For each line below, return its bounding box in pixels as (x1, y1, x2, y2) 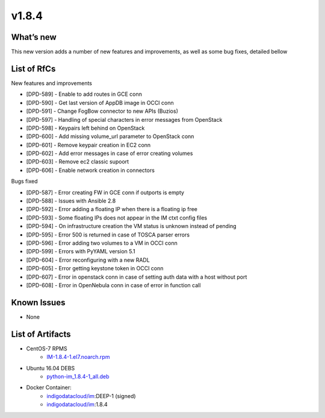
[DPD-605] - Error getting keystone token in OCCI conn (26, 265, 164, 272)
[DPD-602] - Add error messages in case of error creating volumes (26, 150, 193, 157)
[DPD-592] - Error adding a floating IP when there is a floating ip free (26, 206, 198, 213)
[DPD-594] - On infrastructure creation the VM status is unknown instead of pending (26, 223, 237, 230)
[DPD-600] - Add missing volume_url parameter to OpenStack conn (26, 133, 194, 140)
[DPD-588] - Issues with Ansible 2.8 (26, 197, 116, 204)
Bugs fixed (11, 178, 38, 185)
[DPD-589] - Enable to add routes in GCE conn (26, 90, 143, 98)
